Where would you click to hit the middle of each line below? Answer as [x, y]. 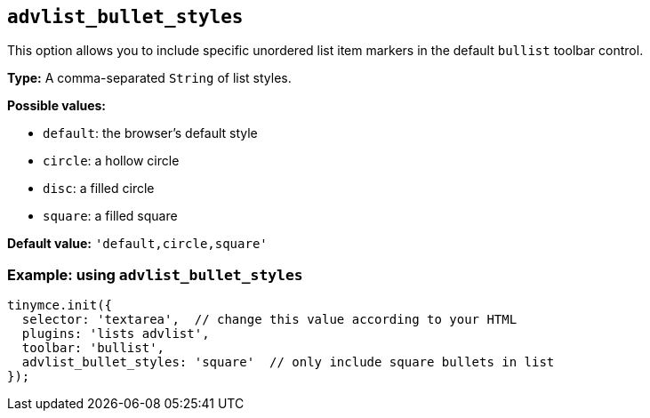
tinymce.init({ [60, 305]
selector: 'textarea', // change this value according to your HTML [269, 320]
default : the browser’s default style [150, 133]
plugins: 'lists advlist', [116, 334]
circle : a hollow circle [111, 161]
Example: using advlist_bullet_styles [155, 274]
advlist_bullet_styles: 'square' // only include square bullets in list [288, 362]
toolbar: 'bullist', [93, 348]
